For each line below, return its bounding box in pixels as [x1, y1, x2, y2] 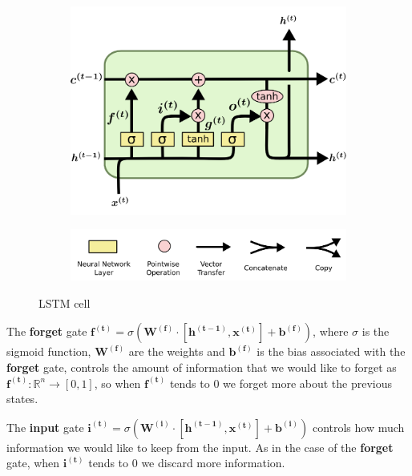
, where [313, 323, 349, 340]
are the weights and [128, 343, 225, 360]
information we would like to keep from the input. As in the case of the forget [6, 438, 394, 455]
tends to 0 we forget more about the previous [169, 374, 393, 391]
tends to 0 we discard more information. [88, 454, 285, 471]
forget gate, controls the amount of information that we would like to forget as [6, 358, 397, 375]
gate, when [6, 454, 60, 471]
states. [6, 390, 38, 407]
